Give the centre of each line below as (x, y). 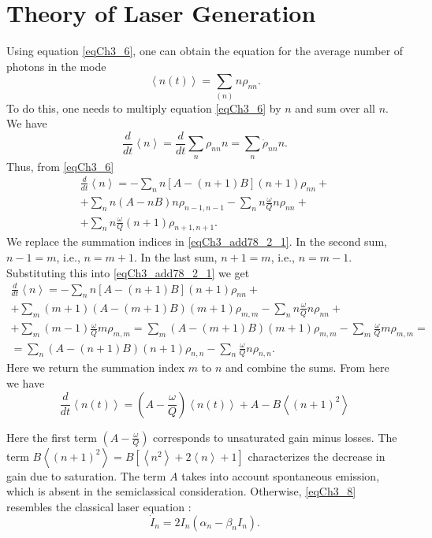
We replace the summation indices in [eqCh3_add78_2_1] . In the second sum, (197, 241)
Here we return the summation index (96, 367)
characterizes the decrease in (317, 456)
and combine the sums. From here (307, 367)
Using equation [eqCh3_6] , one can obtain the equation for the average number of (205, 51)
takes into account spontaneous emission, (281, 475)
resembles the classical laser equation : (99, 506)
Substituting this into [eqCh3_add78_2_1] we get (128, 272)
